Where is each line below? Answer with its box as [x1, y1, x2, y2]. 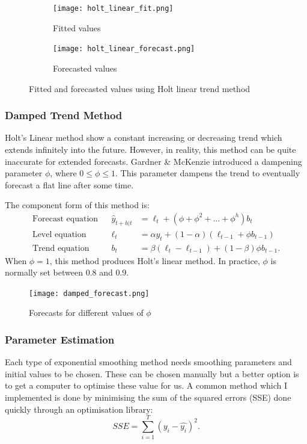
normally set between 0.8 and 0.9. [5, 266, 129, 279]
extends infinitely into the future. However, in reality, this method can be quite [5, 143, 296, 155]
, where [50, 167, 77, 179]
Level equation [32, 230, 87, 239]
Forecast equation [32, 214, 99, 223]
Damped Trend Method [5, 108, 123, 123]
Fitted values [53, 21, 101, 34]
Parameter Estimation [5, 331, 115, 347]
